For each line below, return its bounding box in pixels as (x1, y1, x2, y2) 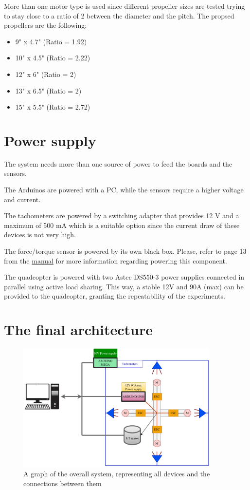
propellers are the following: (4, 20, 87, 30)
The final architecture (4, 320, 153, 339)
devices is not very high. (4, 229, 76, 240)
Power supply (4, 130, 96, 150)
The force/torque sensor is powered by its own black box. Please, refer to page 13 (4, 246, 247, 256)
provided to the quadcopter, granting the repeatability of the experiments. (4, 291, 225, 301)
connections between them (23, 478, 102, 489)
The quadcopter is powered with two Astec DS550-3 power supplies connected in (4, 272, 245, 282)
